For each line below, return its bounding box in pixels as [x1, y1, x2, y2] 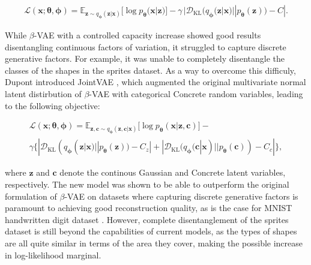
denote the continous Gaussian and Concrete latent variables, [59, 166, 286, 179]
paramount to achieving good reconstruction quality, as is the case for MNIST [5, 201, 292, 214]
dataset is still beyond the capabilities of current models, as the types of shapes [5, 225, 297, 237]
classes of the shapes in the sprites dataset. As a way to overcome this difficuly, [5, 64, 296, 76]
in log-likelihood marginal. [5, 248, 101, 261]
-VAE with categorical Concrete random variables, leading [89, 88, 303, 100]
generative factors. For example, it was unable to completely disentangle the [5, 52, 285, 65]
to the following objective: [5, 99, 100, 112]
